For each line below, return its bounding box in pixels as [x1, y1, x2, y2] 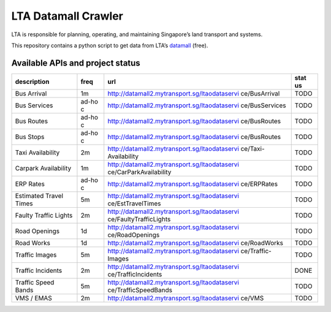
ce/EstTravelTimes [107, 199, 161, 208]
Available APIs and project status [11, 58, 140, 68]
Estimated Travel [15, 191, 64, 200]
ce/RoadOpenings [107, 230, 160, 239]
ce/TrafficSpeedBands [107, 286, 173, 294]
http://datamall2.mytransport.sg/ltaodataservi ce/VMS [107, 294, 264, 302]
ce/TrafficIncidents [107, 270, 162, 278]
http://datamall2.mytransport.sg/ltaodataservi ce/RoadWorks [107, 238, 284, 247]
